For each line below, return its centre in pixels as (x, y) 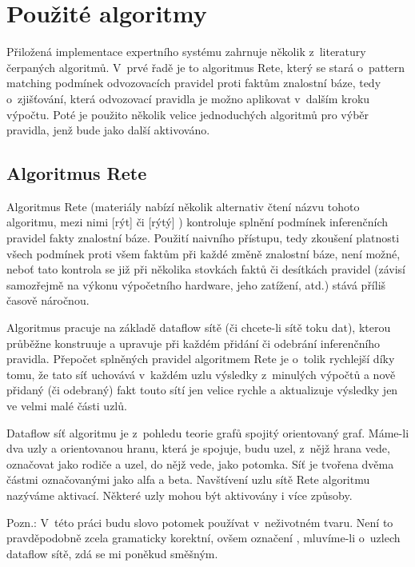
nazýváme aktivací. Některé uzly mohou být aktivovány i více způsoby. (180, 495)
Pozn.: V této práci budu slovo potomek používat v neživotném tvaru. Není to (200, 522)
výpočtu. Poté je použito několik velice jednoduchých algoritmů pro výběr (188, 114)
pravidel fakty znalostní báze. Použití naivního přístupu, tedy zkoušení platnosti (203, 238)
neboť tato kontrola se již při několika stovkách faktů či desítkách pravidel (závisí (206, 269)
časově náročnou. (48, 300)
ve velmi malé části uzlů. (67, 406)
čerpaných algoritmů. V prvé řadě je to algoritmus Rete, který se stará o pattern (206, 67)
